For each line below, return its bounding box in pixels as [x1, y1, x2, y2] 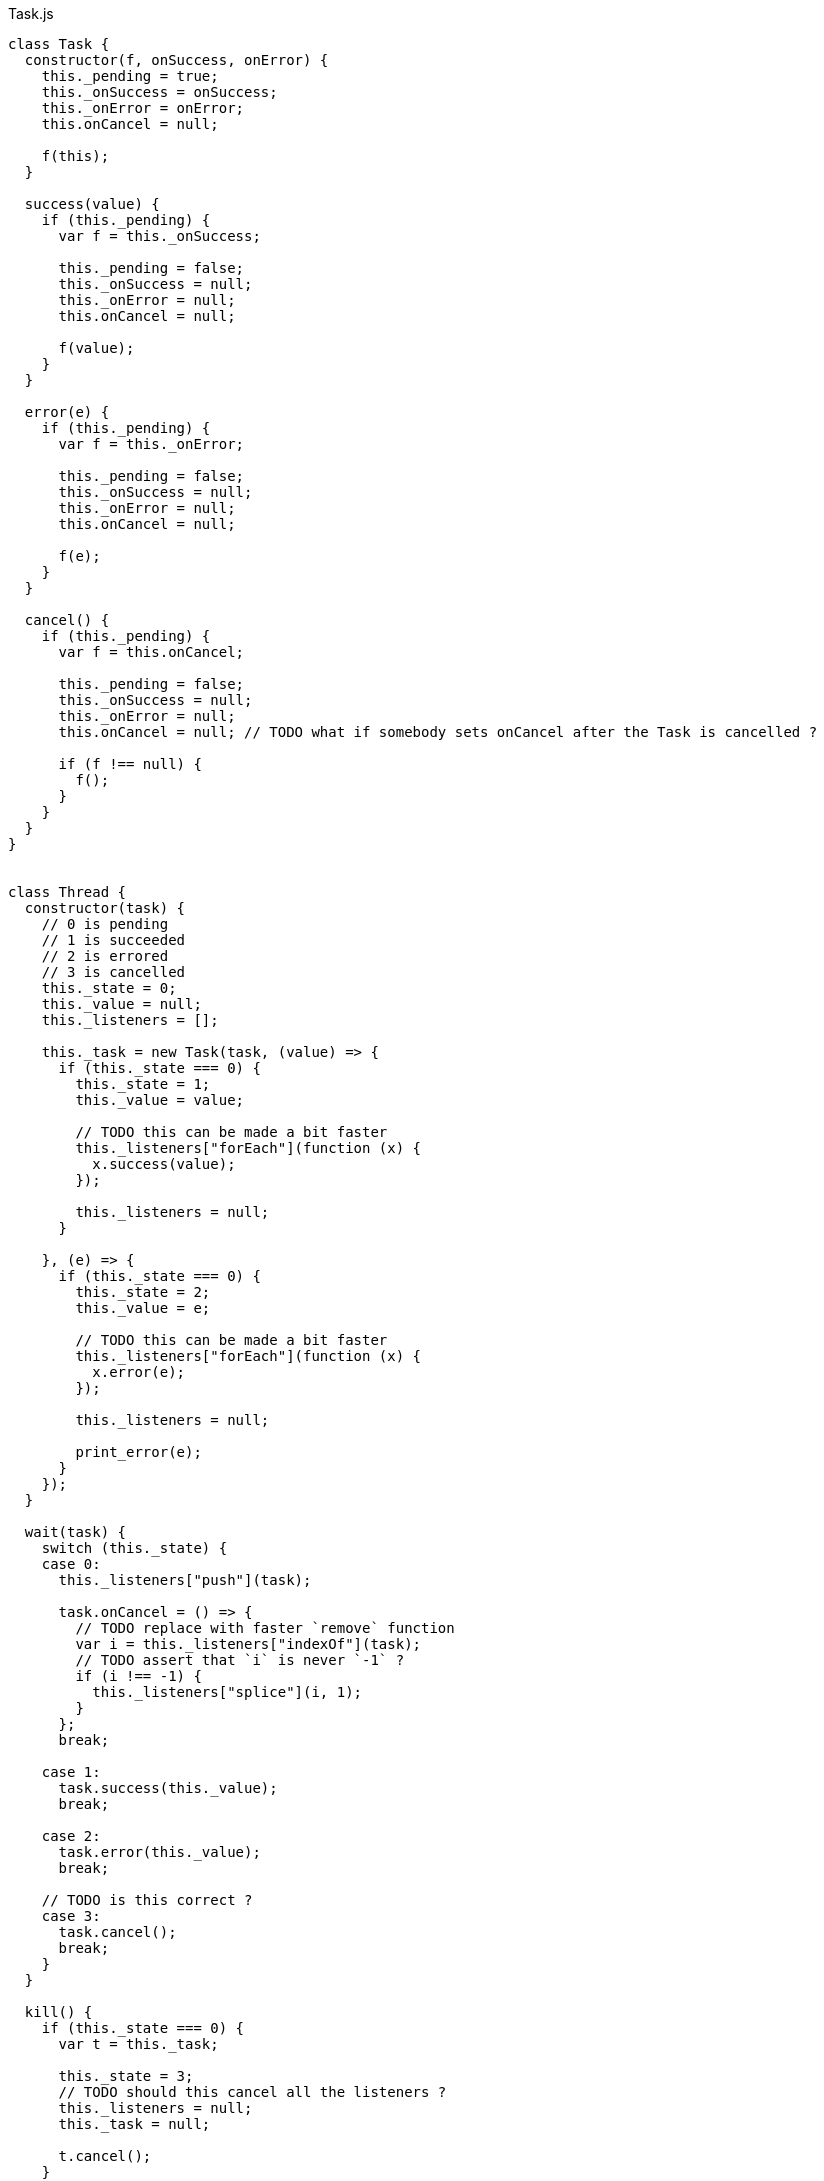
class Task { [8, 36, 110, 52]
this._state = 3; [58, 2068, 194, 2084]
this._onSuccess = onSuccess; [41, 84, 278, 100]
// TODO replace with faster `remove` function [75, 1620, 455, 1636]
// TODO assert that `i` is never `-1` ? [75, 1652, 405, 1668]
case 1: [41, 1764, 101, 1780]
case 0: [41, 1556, 101, 1572]
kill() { [24, 2004, 93, 2020]
